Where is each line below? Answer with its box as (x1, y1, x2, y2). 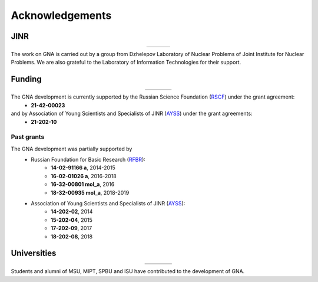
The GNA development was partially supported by (11, 145, 132, 152)
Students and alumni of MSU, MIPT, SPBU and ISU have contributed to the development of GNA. (11, 268, 245, 275)
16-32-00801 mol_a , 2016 (51, 181, 115, 188)
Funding (11, 74, 42, 84)
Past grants (11, 133, 45, 141)
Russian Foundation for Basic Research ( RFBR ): (31, 156, 145, 163)
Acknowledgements (11, 9, 112, 22)
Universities (11, 248, 57, 258)
